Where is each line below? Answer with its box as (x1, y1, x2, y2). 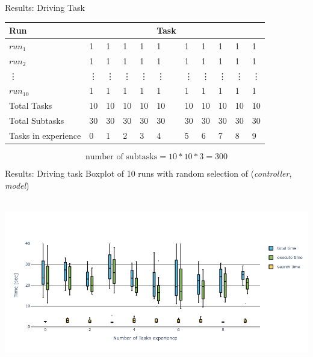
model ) (5, 178, 29, 191)
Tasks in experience (9, 129, 81, 141)
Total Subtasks (9, 114, 64, 127)
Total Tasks (9, 99, 52, 112)
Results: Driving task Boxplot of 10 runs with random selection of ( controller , (5, 167, 292, 180)
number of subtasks (85, 153, 158, 162)
